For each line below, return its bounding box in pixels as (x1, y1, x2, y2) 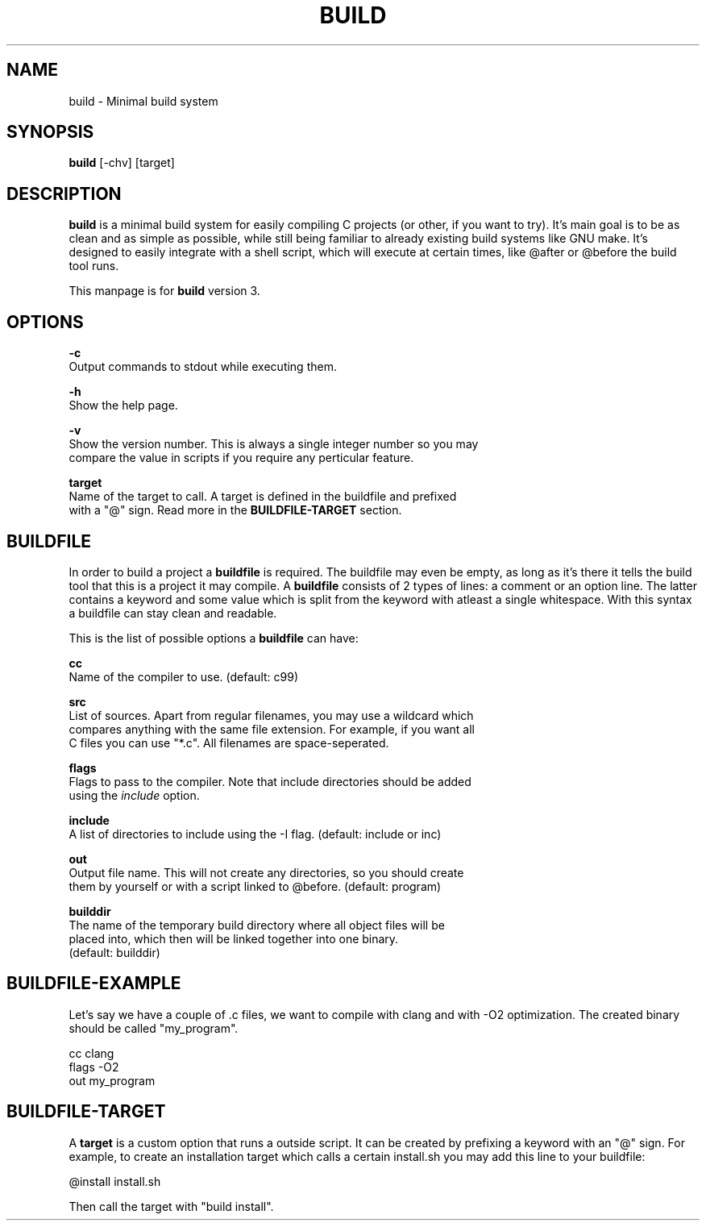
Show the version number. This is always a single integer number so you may (69, 437, 479, 451)
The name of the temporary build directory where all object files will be (69, 917, 445, 932)
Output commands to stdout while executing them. (69, 360, 337, 374)
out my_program (69, 1073, 156, 1088)
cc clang (69, 1046, 114, 1060)
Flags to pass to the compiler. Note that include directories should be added (69, 774, 471, 788)
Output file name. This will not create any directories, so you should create (69, 865, 464, 880)
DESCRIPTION (6, 183, 122, 204)
